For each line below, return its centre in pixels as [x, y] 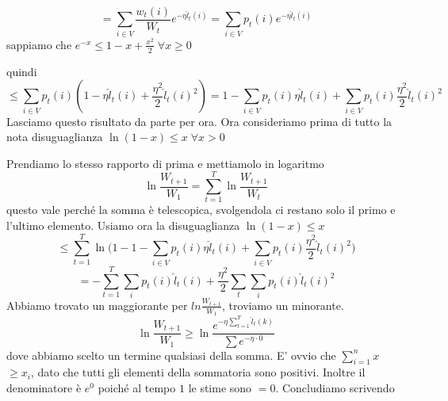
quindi [22, 71]
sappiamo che [39, 44]
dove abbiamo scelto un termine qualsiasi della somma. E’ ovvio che [171, 355]
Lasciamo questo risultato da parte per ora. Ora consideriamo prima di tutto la [199, 121]
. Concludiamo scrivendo [335, 387]
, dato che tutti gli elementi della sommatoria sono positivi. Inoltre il [198, 372]
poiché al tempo [137, 387]
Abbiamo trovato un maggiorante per [97, 305]
